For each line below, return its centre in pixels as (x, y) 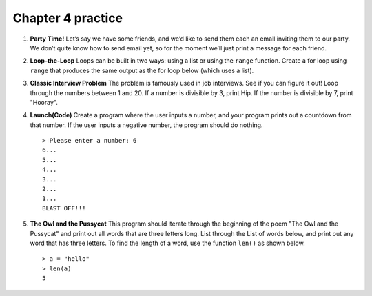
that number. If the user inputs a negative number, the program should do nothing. (146, 125)
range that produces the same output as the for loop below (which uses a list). (142, 70)
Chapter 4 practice (68, 18)
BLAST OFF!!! (64, 208)
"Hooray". (44, 102)
